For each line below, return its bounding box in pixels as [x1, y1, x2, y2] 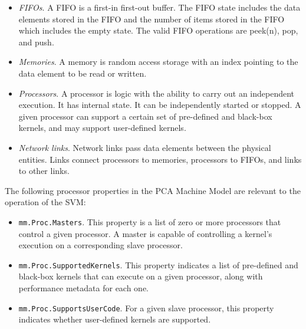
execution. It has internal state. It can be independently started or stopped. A [18, 98, 301, 111]
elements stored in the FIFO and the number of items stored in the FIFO [18, 12, 285, 25]
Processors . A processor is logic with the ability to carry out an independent [18, 87, 295, 99]
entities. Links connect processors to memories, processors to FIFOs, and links [18, 153, 302, 165]
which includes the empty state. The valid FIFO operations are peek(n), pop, [18, 24, 298, 37]
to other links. [18, 164, 70, 177]
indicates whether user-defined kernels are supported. [18, 313, 211, 325]
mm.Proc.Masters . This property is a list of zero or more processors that [18, 215, 281, 228]
